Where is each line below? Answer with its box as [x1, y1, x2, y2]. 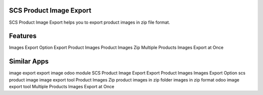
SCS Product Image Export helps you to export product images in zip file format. [9, 19, 170, 25]
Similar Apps [9, 57, 49, 65]
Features [9, 32, 37, 40]
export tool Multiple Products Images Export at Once [9, 84, 114, 90]
